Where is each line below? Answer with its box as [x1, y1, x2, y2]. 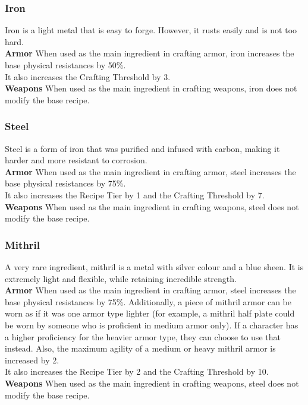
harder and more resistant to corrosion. [5, 154, 147, 166]
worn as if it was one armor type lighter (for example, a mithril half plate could [5, 307, 295, 319]
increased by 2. [5, 353, 59, 366]
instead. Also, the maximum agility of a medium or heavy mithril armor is [5, 342, 276, 355]
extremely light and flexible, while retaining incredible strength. [5, 272, 237, 284]
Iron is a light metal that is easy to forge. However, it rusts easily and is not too [5, 24, 297, 36]
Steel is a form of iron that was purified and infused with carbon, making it [5, 142, 280, 154]
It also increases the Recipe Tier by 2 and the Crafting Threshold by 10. [5, 365, 269, 378]
